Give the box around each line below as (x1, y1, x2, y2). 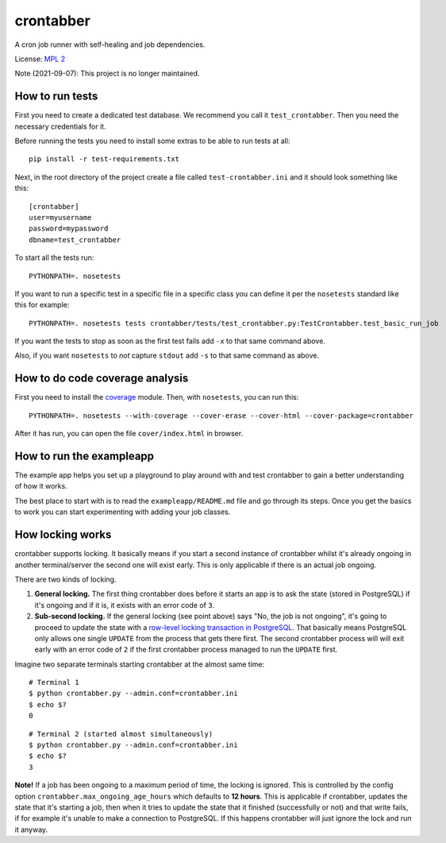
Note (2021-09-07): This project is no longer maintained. (14, 68, 200, 79)
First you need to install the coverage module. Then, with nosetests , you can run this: (14, 392, 299, 402)
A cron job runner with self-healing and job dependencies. (14, 40, 206, 49)
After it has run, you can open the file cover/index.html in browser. (14, 429, 244, 439)
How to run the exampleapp (14, 449, 155, 462)
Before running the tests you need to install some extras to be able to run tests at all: (14, 136, 290, 146)
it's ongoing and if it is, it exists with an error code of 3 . (34, 600, 215, 609)
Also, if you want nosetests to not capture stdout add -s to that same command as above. (14, 350, 320, 361)
